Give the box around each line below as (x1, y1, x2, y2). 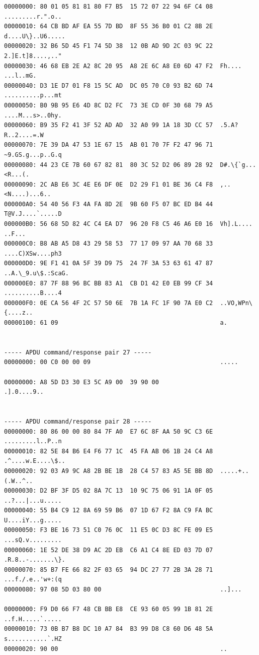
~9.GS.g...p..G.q (4, 151, 62, 158)
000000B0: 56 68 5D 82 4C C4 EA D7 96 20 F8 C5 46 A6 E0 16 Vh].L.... (4, 220, 252, 228)
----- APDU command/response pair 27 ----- (4, 348, 152, 356)
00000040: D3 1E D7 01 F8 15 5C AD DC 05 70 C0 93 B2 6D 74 (4, 82, 213, 89)
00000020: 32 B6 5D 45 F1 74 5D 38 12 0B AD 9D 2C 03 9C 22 (4, 42, 213, 50)
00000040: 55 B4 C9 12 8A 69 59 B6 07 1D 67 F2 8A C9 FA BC (4, 507, 213, 514)
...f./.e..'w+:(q (4, 576, 62, 583)
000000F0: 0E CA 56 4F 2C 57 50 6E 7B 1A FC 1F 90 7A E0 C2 (4, 299, 213, 307)
